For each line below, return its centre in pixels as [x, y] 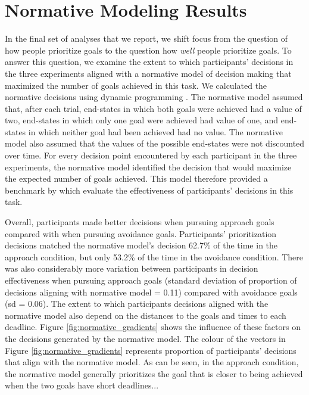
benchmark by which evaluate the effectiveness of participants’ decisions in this [149, 190]
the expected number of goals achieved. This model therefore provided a [136, 178]
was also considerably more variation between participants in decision [132, 268]
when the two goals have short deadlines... [82, 385]
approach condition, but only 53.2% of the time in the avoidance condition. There [154, 256]
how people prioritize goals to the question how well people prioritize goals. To [148, 50]
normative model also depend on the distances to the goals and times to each [146, 315]
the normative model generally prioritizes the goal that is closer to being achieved [154, 373]
